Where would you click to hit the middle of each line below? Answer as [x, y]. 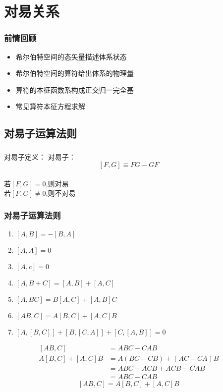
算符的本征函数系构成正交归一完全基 [75, 89]
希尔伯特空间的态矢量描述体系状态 [71, 56]
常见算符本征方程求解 [50, 106]
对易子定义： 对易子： [40, 156]
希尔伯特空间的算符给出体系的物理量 [75, 73]
